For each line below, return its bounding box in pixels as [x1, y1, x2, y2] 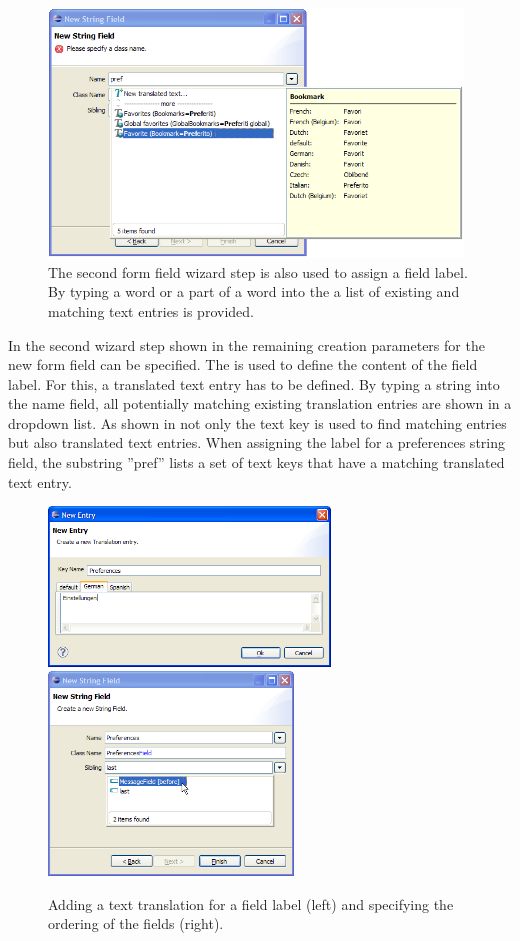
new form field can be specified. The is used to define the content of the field [8, 354, 478, 375]
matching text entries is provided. [48, 300, 254, 321]
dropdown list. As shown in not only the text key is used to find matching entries [8, 412, 507, 433]
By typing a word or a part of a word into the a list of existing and [48, 281, 460, 302]
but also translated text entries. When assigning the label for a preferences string [8, 432, 505, 453]
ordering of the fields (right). [48, 913, 224, 934]
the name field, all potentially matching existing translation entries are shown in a [8, 393, 512, 414]
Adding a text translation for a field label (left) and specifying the [48, 893, 454, 914]
